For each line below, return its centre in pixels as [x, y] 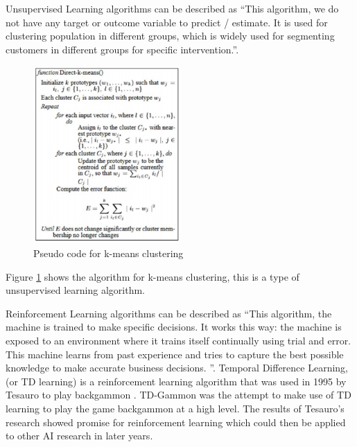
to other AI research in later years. [79, 436]
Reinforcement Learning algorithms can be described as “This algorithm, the [169, 313]
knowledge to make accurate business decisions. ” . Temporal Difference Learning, [177, 368]
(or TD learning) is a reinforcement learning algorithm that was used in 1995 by [176, 381]
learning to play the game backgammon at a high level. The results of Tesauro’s [175, 408]
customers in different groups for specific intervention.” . [122, 49]
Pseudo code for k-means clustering [108, 253]
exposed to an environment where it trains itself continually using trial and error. [178, 341]
